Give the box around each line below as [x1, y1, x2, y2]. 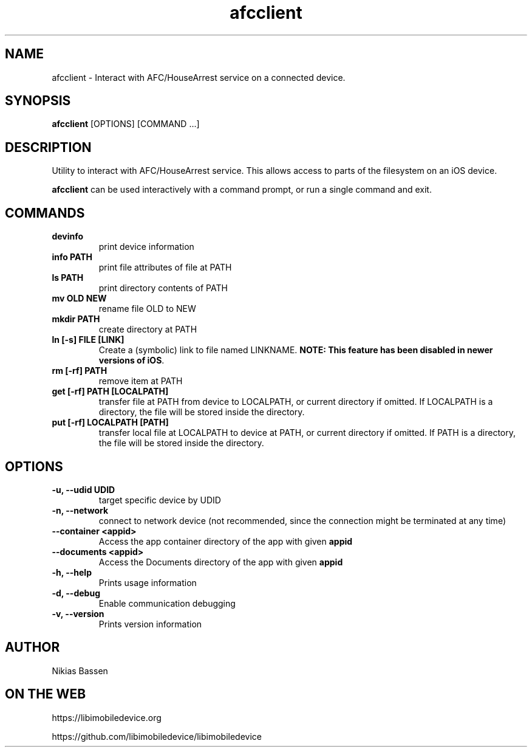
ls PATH [52, 272, 84, 283]
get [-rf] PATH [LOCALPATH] [52, 386, 169, 397]
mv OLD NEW [52, 293, 107, 304]
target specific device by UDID [98, 494, 221, 505]
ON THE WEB [5, 686, 86, 702]
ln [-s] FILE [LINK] [52, 334, 124, 345]
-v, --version [52, 608, 104, 619]
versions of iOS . [98, 355, 165, 366]
